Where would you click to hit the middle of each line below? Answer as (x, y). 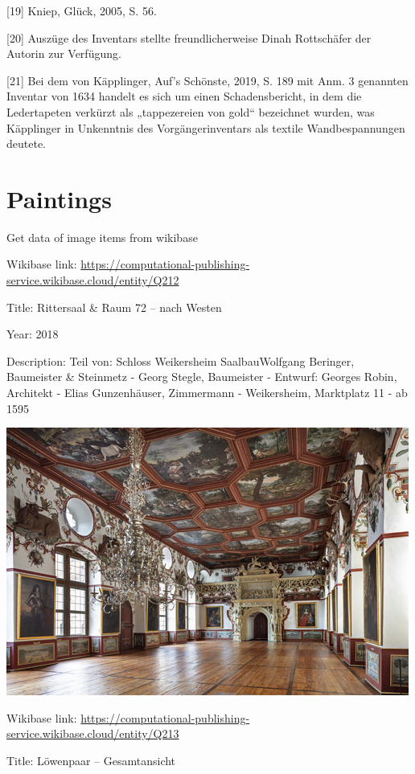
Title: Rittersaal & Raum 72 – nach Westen (114, 307)
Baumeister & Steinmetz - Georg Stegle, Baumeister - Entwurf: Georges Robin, (202, 377)
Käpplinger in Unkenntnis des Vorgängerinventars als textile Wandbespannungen (206, 127)
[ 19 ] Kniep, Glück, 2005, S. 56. (82, 10)
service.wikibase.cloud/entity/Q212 (93, 280)
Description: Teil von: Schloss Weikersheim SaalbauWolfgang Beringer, (181, 360)
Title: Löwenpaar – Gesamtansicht (91, 760)
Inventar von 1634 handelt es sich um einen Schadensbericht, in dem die (184, 96)
